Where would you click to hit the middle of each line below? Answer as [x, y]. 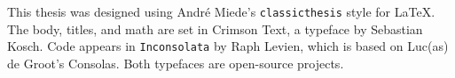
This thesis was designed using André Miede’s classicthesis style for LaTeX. [221, 11]
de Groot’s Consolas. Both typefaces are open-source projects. [176, 63]
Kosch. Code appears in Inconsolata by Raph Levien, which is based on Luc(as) [228, 46]
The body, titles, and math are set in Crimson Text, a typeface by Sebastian [215, 28]
